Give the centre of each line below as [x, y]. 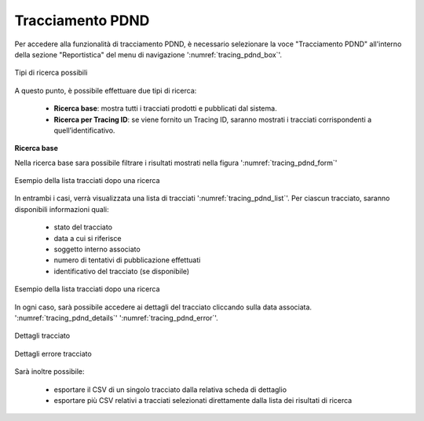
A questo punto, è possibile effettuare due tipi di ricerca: [106, 90]
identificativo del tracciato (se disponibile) [122, 271]
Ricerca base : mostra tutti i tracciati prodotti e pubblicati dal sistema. [166, 108]
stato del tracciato [83, 227]
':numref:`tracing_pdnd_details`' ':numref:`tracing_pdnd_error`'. [117, 317]
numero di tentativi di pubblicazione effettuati [127, 260]
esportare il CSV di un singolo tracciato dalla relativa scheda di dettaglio [170, 390]
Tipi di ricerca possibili [51, 73]
